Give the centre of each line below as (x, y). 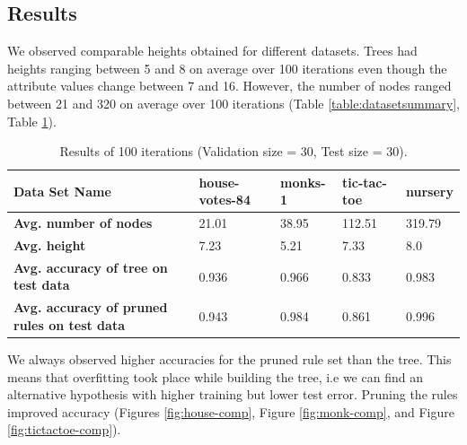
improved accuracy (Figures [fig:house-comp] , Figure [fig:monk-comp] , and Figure (231, 411)
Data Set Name (62, 191)
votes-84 (225, 200)
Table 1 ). (32, 121)
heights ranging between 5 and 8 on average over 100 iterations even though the (227, 68)
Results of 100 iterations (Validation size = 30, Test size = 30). (233, 151)
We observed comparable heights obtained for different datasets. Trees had (212, 51)
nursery (430, 191)
